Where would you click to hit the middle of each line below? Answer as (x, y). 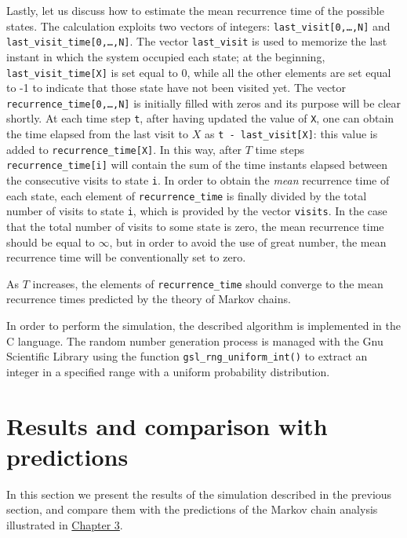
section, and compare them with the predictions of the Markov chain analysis (192, 509)
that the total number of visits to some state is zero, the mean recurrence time (195, 226)
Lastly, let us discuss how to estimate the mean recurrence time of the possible (195, 10)
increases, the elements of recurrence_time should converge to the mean (208, 283)
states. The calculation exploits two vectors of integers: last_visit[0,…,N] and (198, 26)
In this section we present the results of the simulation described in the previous (199, 494)
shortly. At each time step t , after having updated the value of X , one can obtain (200, 118)
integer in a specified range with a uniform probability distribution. (168, 371)
